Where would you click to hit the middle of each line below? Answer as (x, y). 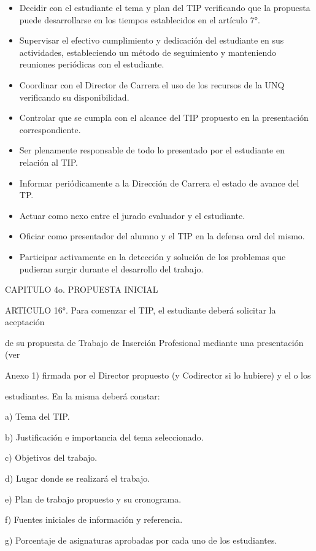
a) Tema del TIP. (37, 416)
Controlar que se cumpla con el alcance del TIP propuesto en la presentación (164, 118)
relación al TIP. (48, 162)
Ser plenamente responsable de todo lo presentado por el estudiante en (152, 150)
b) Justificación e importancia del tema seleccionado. (104, 437)
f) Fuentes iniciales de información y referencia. (94, 519)
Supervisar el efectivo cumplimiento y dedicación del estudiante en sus (152, 40)
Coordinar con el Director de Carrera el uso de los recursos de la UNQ (152, 84)
